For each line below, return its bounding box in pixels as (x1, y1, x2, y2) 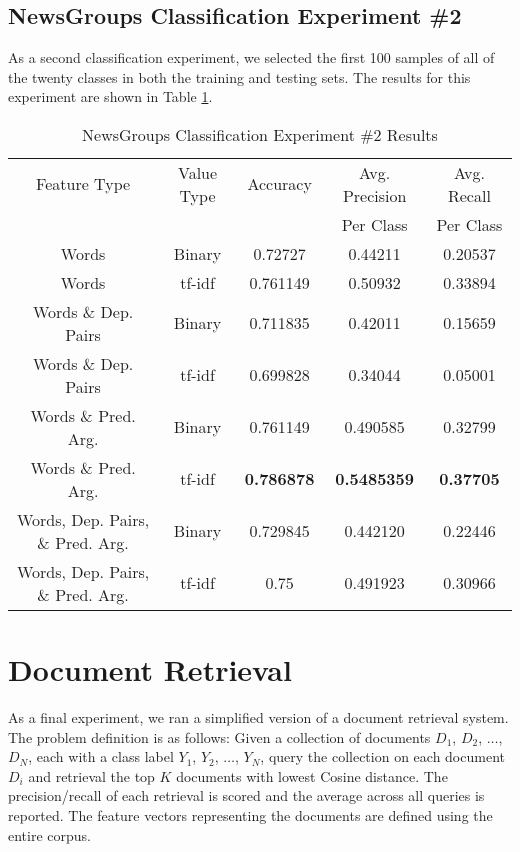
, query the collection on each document (260, 746, 505, 767)
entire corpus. (8, 824, 91, 845)
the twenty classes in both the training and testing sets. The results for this (8, 66, 471, 87)
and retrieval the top (28, 765, 155, 786)
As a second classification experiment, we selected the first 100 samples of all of (8, 47, 495, 68)
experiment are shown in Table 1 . (8, 86, 213, 107)
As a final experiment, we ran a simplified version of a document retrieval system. (8, 707, 509, 728)
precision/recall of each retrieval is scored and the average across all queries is (8, 785, 485, 806)
